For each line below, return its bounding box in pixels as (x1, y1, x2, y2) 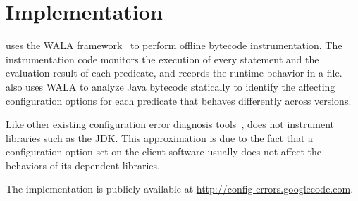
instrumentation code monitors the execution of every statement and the (6, 51, 319, 66)
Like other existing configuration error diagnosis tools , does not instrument (6, 117, 335, 131)
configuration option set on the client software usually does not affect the (6, 144, 321, 159)
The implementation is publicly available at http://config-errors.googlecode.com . (6, 181, 354, 196)
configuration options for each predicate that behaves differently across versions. (6, 93, 352, 108)
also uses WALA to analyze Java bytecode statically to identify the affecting (6, 79, 335, 93)
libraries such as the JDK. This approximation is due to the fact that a (6, 130, 314, 145)
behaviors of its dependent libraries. (6, 157, 160, 172)
